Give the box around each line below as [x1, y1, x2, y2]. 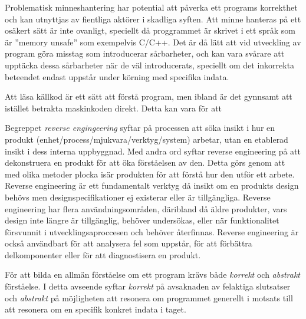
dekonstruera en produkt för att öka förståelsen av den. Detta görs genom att [5, 156, 285, 169]
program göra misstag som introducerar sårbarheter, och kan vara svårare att [5, 47, 285, 60]
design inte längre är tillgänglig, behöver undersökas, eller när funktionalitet [5, 214, 279, 226]
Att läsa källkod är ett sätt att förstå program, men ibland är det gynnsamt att [5, 90, 292, 103]
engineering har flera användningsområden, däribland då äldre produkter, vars [5, 202, 287, 215]
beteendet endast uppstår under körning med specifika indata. [5, 70, 229, 83]
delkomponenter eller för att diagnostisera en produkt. [5, 248, 201, 261]
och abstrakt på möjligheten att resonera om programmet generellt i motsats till [5, 291, 293, 304]
